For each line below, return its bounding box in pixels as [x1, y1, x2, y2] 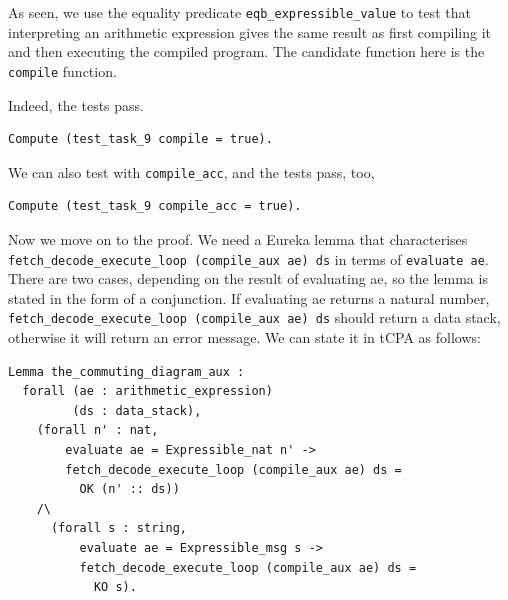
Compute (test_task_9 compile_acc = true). [8, 199, 302, 214]
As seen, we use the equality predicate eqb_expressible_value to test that [8, 2, 471, 22]
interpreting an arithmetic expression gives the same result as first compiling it [8, 21, 491, 42]
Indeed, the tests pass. [8, 94, 145, 115]
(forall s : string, [50, 521, 187, 536]
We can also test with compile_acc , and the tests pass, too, [8, 161, 375, 182]
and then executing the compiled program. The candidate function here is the [8, 41, 485, 62]
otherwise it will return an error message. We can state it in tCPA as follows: [8, 327, 481, 348]
